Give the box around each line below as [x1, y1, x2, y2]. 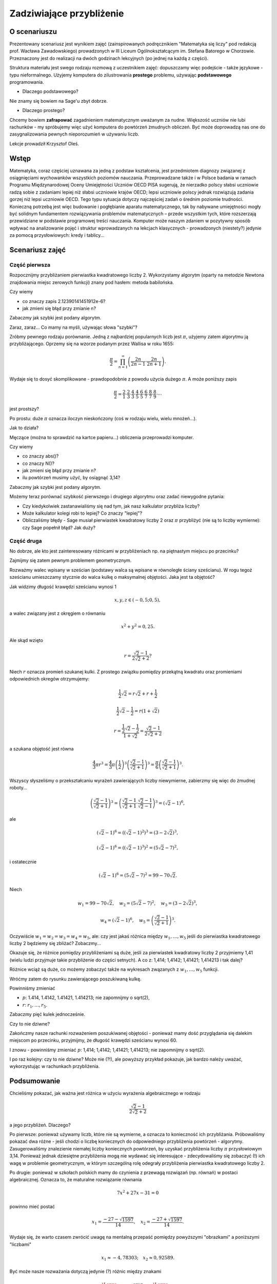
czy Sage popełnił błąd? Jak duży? [22, 524, 96, 531]
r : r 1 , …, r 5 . [22, 1002, 48, 1009]
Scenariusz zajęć [9, 246, 66, 254]
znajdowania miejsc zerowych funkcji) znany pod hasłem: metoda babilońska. [9, 279, 174, 285]
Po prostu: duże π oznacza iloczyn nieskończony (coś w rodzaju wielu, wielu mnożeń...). [9, 415, 197, 421]
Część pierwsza [9, 261, 51, 268]
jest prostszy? [9, 406, 39, 412]
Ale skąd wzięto [9, 637, 44, 643]
